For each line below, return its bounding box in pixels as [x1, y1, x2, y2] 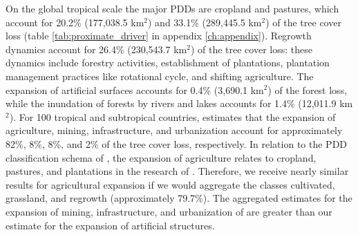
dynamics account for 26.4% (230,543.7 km [6, 41, 187, 56]
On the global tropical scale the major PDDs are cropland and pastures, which [6, 1, 339, 15]
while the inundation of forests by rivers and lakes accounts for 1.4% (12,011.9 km [6, 96, 353, 111]
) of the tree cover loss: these [190, 41, 312, 56]
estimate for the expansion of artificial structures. [6, 218, 215, 232]
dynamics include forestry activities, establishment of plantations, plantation [6, 55, 330, 70]
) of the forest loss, [267, 82, 348, 97]
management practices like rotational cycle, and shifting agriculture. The [6, 68, 314, 83]
